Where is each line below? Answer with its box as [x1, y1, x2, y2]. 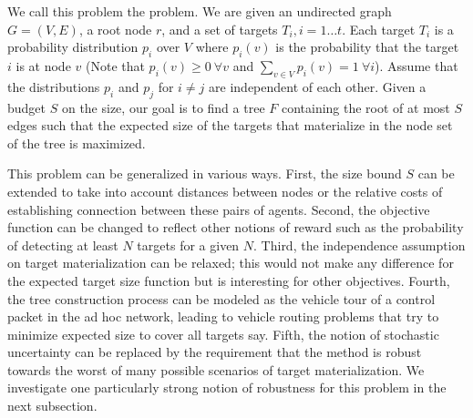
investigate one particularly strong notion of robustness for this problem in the [7, 378, 447, 397]
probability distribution [7, 37, 139, 56]
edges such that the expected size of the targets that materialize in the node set [7, 116, 453, 135]
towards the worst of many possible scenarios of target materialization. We [7, 360, 425, 379]
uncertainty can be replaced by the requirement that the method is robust [7, 342, 422, 362]
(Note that [85, 56, 145, 75]
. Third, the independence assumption [253, 235, 466, 254]
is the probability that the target [275, 37, 459, 56]
